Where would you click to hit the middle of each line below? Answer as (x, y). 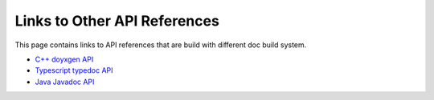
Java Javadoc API (65, 82)
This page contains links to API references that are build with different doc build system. (161, 45)
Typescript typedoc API (74, 70)
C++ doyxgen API (64, 59)
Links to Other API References (117, 21)
